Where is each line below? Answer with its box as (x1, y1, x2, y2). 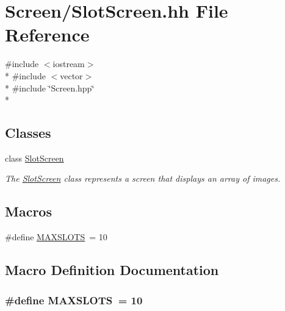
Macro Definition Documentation (5, 260, 219, 279)
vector (60, 69, 83, 82)
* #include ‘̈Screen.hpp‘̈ (5, 81, 95, 94)
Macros (5, 202, 52, 221)
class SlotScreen (5, 151, 64, 164)
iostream (52, 57, 85, 70)
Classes (5, 123, 51, 142)
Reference (5, 22, 90, 47)
